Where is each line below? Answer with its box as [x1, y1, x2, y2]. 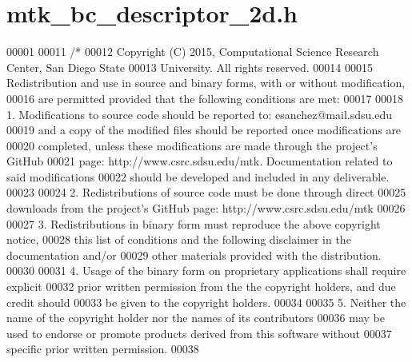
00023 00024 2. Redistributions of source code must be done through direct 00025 [6, 184, 406, 201]
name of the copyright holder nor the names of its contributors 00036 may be [6, 309, 385, 326]
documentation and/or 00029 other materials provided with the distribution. [6, 246, 382, 263]
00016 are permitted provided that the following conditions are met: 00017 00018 [6, 90, 404, 106]
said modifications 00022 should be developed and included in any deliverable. [6, 168, 390, 185]
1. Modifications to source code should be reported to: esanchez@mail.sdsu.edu [6, 105, 393, 122]
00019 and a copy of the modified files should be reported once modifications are [6, 121, 402, 138]
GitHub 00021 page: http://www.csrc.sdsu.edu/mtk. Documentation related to [6, 153, 393, 169]
